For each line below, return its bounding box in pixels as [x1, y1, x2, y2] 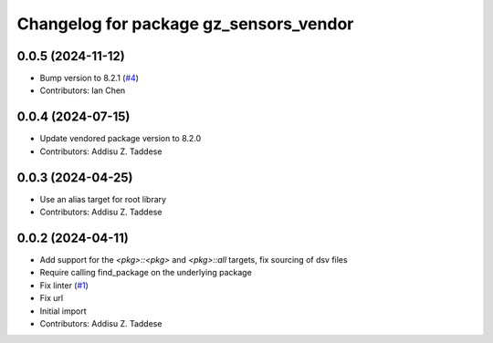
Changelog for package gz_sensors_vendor [16, 14, 354, 34]
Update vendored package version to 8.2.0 [39, 133, 202, 144]
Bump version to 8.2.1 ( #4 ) [39, 73, 139, 84]
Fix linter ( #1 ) [39, 279, 89, 291]
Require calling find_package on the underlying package [39, 267, 253, 278]
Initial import [39, 306, 87, 317]
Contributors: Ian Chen [39, 85, 126, 96]
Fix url [39, 293, 64, 304]
